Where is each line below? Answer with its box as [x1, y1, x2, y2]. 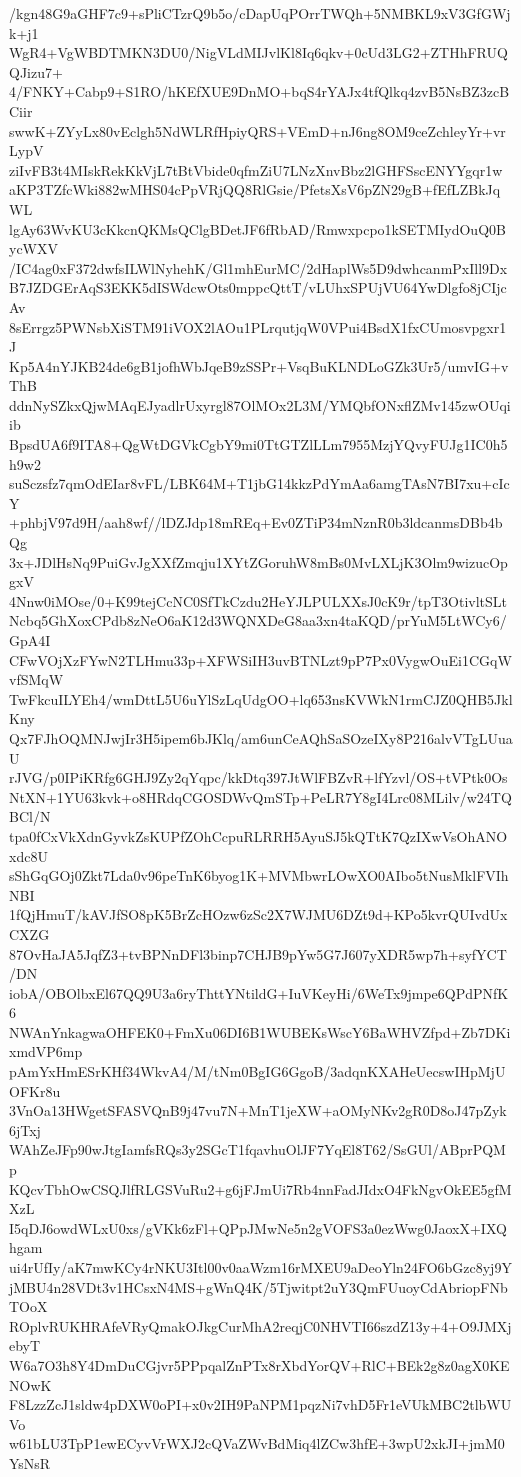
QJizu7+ [9, 61, 63, 82]
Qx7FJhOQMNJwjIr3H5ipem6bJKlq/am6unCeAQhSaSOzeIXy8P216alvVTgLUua [9, 727, 513, 748]
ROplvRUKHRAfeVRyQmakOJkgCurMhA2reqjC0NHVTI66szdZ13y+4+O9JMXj [9, 1315, 512, 1336]
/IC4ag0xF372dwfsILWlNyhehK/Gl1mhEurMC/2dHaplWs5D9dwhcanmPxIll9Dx [9, 257, 508, 278]
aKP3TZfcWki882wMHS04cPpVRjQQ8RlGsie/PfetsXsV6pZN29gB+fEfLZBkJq [9, 179, 501, 200]
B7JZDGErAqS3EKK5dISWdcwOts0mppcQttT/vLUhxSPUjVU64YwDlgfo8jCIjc [9, 277, 507, 298]
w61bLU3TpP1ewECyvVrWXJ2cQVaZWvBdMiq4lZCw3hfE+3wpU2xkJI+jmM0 [9, 1433, 505, 1454]
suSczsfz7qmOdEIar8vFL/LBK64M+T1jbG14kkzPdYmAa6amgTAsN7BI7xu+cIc [9, 473, 510, 494]
